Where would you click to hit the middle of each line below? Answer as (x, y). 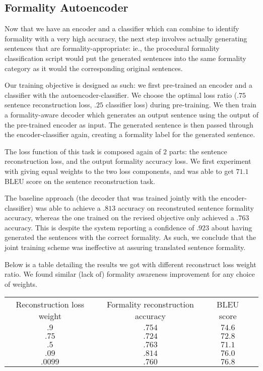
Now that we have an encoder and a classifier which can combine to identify (122, 28)
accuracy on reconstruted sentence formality (186, 207)
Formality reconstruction (150, 304)
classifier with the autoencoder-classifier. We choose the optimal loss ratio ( (121, 95)
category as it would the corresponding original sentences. (94, 68)
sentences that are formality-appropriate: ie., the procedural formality (112, 48)
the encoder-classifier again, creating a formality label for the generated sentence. (130, 134)
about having (232, 227)
